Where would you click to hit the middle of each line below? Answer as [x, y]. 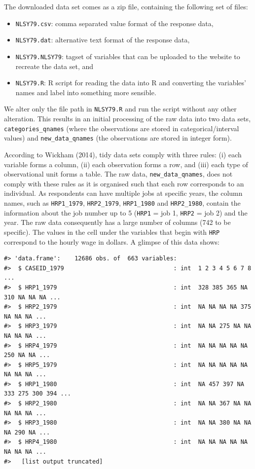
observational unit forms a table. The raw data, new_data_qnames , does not [118, 174]
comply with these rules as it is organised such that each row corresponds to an [124, 183]
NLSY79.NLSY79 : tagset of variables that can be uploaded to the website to [128, 56]
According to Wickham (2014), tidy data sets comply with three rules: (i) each [123, 154]
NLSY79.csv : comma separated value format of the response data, [114, 23]
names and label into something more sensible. [86, 92]
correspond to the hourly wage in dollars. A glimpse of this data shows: [112, 241]
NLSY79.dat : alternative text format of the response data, [103, 40]
